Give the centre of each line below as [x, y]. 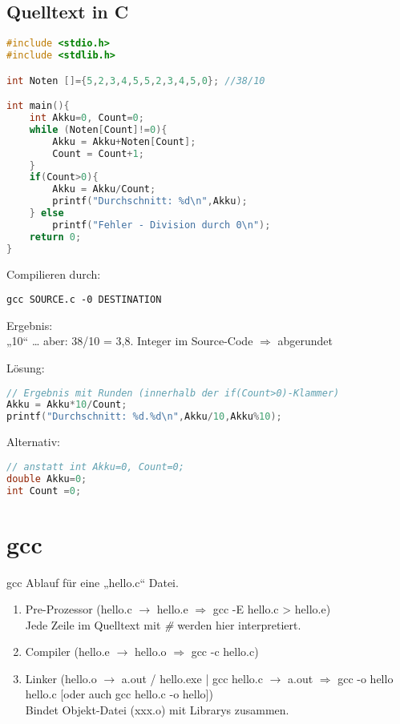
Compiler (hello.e [67, 652]
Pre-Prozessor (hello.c [79, 609]
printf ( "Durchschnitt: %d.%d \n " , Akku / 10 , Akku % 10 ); [144, 417]
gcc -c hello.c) [225, 652]
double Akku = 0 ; [47, 479]
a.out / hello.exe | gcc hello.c [192, 678]
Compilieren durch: [54, 274]
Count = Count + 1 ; [98, 153]
